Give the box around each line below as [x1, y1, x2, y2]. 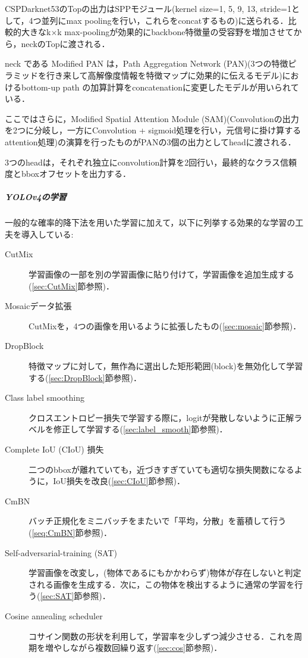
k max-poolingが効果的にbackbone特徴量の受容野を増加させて [57, 26, 294, 38]
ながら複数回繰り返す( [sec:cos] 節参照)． [70, 641, 222, 654]
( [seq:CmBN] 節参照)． [29, 526, 112, 538]
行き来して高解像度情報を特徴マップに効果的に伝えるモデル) [46, 68, 282, 81]
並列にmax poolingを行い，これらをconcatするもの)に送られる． [41, 14, 288, 26]
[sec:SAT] [40, 590, 74, 602]
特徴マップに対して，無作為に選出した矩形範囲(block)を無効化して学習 [29, 360, 303, 372]
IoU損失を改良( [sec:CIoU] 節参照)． [53, 475, 186, 487]
